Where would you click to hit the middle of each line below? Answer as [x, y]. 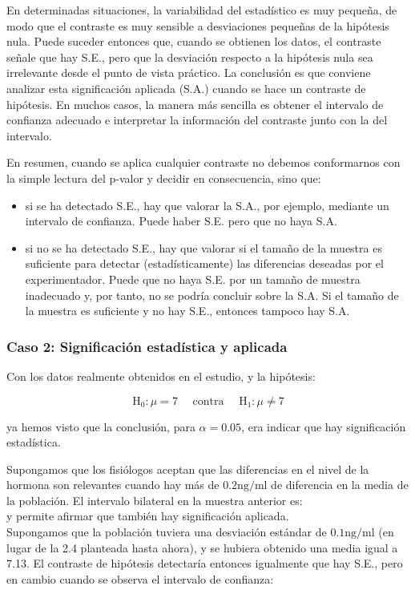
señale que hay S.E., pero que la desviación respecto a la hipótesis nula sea [190, 57]
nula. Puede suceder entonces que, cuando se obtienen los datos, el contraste [194, 41]
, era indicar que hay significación [324, 426]
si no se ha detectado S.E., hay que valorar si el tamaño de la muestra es [203, 247]
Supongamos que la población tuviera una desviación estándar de [167, 532]
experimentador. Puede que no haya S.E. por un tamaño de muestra [193, 279]
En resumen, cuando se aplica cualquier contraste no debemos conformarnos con [203, 162]
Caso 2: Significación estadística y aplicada [147, 346]
